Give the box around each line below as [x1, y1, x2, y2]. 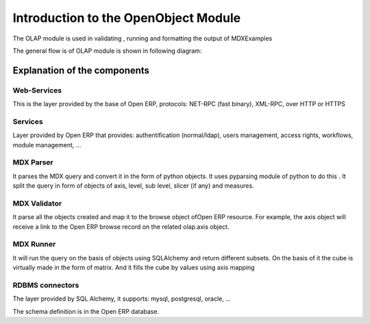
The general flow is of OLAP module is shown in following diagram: [12, 47, 202, 55]
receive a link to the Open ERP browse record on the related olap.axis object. [12, 223, 230, 231]
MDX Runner [12, 240, 56, 249]
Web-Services [12, 86, 62, 95]
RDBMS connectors [12, 280, 79, 290]
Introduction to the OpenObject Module [12, 10, 241, 25]
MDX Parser [12, 158, 54, 167]
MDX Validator [12, 199, 62, 208]
